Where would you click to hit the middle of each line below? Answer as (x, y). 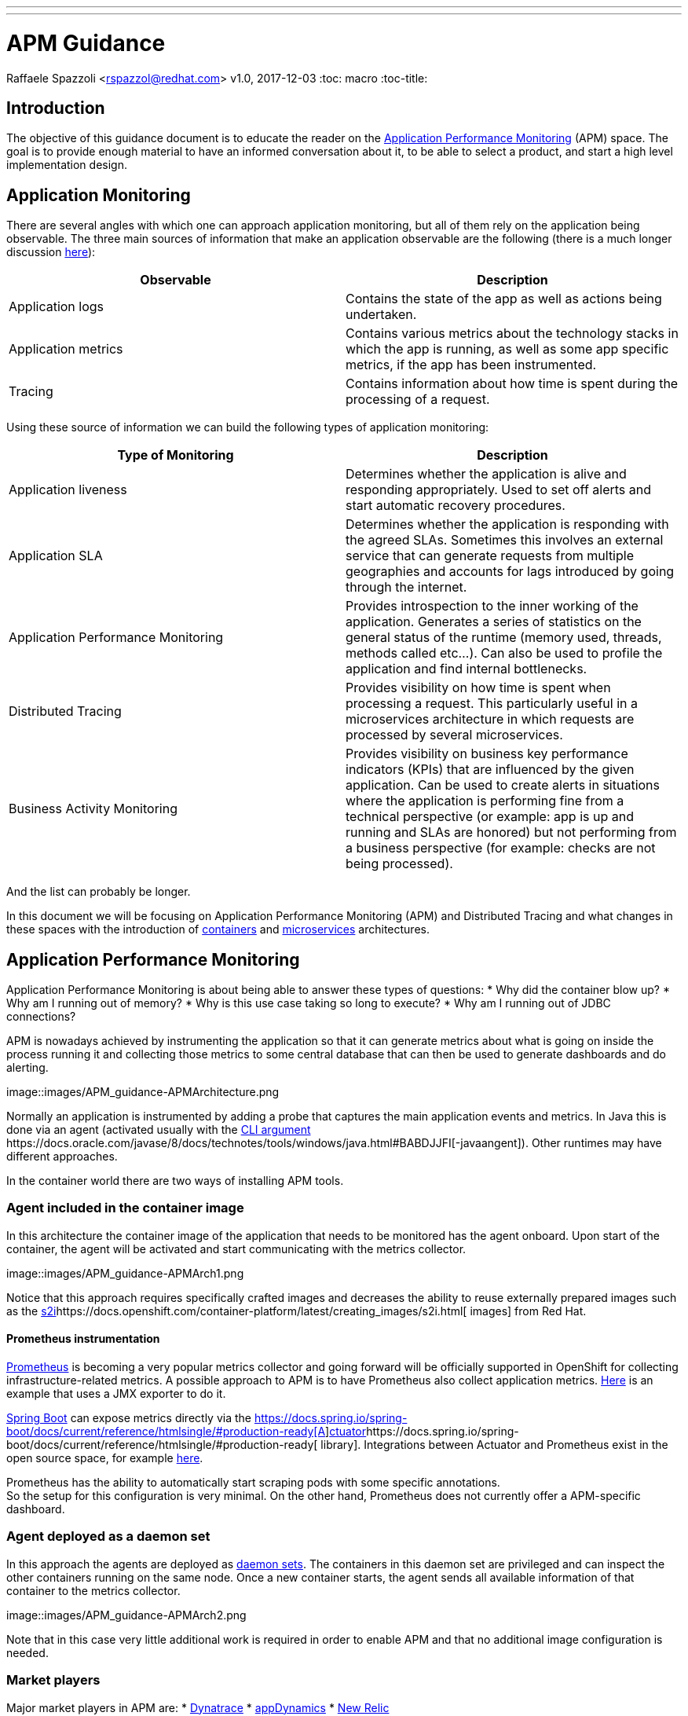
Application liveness (68, 490)
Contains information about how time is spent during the (512, 384)
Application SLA (56, 556)
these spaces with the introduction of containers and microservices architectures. (218, 929)
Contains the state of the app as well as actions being (504, 299)
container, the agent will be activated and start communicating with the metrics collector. (236, 1248)
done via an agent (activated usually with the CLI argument (159, 1130)
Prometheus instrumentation (83, 1339)
